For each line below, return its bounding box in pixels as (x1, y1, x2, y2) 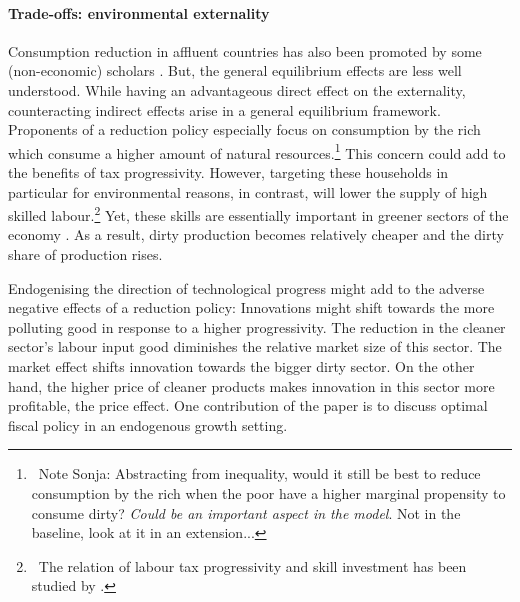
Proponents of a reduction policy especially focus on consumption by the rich (8, 119, 481, 140)
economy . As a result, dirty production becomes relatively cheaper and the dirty (8, 224, 504, 245)
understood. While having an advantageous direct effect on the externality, (8, 79, 466, 100)
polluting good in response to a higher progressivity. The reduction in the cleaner (8, 316, 506, 337)
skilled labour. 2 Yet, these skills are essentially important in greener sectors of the (8, 202, 509, 225)
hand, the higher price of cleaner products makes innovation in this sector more (8, 375, 495, 396)
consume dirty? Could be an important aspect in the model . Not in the (31, 502, 461, 523)
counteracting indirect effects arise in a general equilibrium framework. (8, 99, 441, 120)
